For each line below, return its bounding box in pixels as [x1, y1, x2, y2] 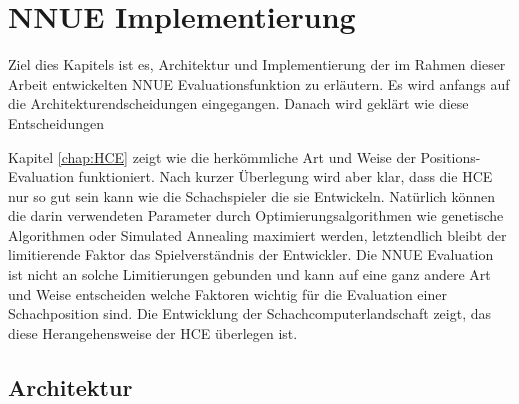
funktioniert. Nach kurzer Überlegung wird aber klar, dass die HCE [78, 166, 493, 187]
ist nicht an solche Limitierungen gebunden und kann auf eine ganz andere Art [8, 264, 491, 285]
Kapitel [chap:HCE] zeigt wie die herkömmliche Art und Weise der [8, 146, 416, 167]
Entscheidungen [8, 112, 104, 133]
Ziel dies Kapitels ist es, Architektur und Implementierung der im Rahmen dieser [8, 54, 506, 75]
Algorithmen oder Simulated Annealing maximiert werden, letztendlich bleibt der [8, 224, 507, 245]
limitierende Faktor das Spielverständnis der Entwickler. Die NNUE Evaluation [8, 244, 494, 265]
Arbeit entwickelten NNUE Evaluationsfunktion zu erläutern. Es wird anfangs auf [8, 73, 510, 94]
